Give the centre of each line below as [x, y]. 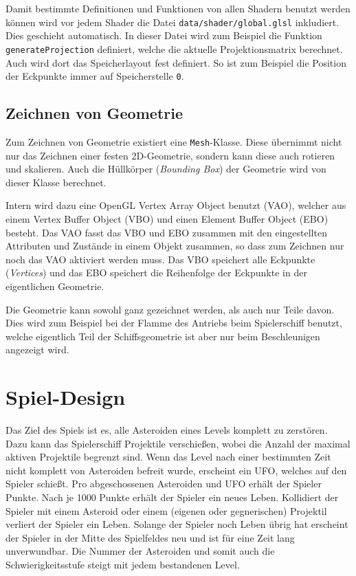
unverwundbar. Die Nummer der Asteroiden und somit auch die [140, 551]
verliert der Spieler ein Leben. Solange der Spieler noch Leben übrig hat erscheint [177, 524]
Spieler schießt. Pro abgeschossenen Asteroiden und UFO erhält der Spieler [164, 484]
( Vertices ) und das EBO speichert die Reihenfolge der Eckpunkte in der [156, 273]
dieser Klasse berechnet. [56, 182]
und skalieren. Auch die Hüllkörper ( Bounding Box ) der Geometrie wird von [166, 169]
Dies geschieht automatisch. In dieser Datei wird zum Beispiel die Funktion [164, 35]
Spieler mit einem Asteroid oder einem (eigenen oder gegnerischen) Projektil [166, 510]
